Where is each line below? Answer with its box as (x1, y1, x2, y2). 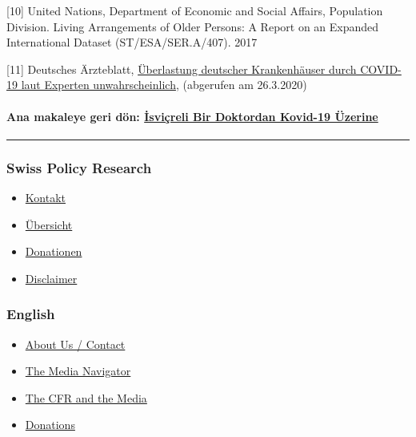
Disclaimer (25, 269, 78, 286)
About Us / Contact (25, 335, 126, 352)
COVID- (360, 60, 402, 77)
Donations (25, 416, 75, 433)
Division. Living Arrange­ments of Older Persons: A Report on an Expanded (6, 18, 379, 34)
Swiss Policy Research (6, 157, 152, 177)
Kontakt (25, 188, 66, 205)
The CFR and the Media (25, 389, 147, 406)
